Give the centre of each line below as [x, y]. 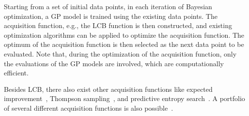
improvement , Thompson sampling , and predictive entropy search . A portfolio [124, 98]
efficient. [16, 73]
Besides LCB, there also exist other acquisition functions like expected [108, 89]
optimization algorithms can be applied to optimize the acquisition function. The [124, 35]
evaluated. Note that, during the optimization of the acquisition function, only [120, 53]
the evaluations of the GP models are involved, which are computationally [114, 63]
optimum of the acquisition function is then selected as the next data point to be [124, 44]
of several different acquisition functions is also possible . [89, 108]
